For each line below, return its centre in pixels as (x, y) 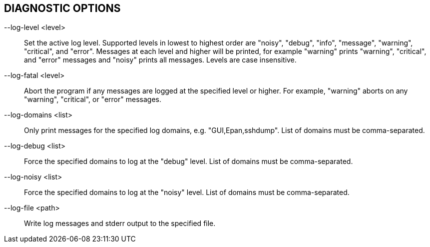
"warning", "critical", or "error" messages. (93, 99)
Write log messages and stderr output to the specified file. (120, 223)
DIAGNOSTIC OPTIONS (62, 8)
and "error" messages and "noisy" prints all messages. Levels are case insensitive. (160, 60)
